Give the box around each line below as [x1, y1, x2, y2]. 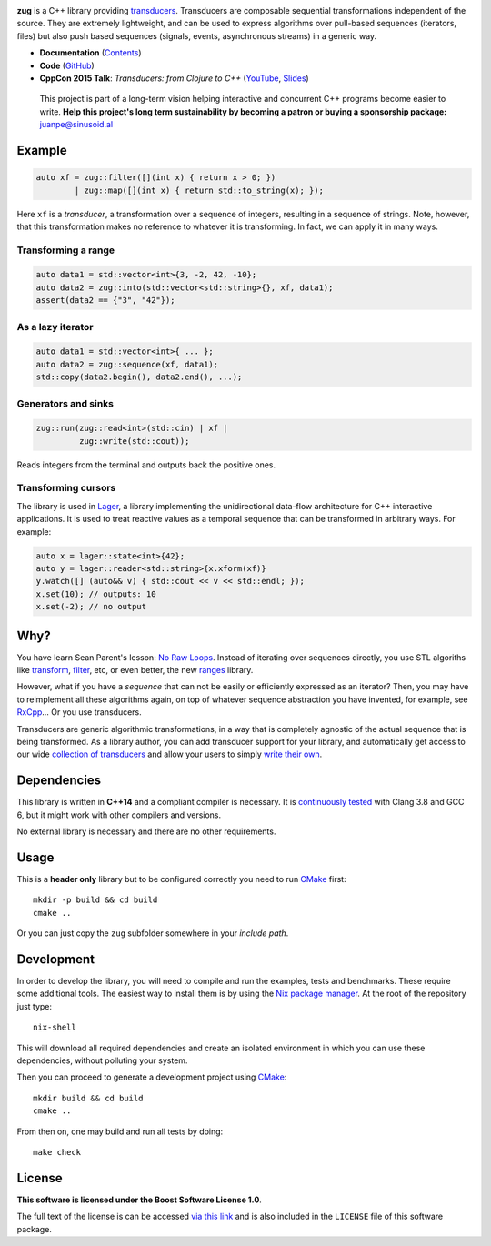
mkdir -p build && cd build [33, 895, 158, 905]
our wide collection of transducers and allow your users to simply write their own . [16, 749, 323, 759]
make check [33, 1147, 82, 1157]
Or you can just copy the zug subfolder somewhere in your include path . [16, 928, 289, 939]
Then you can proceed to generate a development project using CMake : [16, 1071, 287, 1082]
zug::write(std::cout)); [78, 436, 190, 446]
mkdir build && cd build [33, 1092, 144, 1103]
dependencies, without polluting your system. [16, 1055, 188, 1066]
